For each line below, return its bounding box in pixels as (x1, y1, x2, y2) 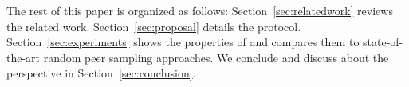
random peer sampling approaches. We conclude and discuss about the (43, 49, 389, 65)
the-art (6, 49, 41, 65)
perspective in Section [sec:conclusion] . (6, 65, 196, 81)
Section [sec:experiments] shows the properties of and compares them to (6, 34, 360, 50)
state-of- (363, 34, 403, 50)
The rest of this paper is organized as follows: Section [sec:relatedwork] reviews (6, 2, 393, 18)
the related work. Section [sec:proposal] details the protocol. (6, 18, 301, 34)
